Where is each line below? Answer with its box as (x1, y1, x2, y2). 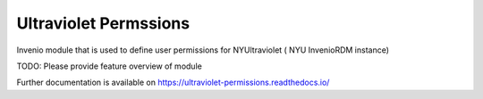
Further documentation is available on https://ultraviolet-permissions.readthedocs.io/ (16, 77, 330, 88)
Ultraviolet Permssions (16, 13, 191, 33)
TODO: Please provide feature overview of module (16, 61, 203, 71)
